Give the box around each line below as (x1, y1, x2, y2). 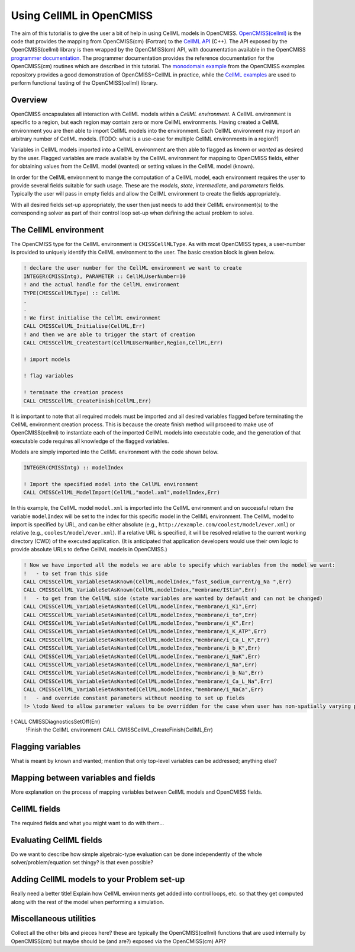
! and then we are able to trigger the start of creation (23, 331, 195, 338)
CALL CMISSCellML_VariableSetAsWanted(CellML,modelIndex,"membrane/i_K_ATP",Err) (23, 628, 267, 635)
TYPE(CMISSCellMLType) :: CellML (23, 289, 121, 296)
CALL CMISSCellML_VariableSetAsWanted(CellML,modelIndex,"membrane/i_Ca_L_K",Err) (23, 636, 270, 643)
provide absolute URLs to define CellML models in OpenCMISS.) (11, 546, 168, 553)
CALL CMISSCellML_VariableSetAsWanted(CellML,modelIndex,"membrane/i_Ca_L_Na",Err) (23, 678, 273, 685)
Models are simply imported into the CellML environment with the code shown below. (11, 448, 219, 456)
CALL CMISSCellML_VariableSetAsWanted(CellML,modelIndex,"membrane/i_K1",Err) (23, 603, 257, 610)
